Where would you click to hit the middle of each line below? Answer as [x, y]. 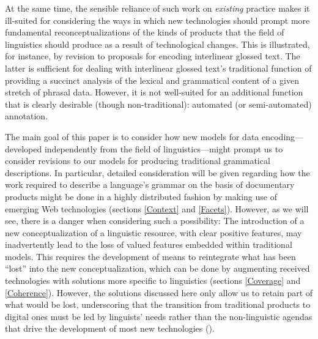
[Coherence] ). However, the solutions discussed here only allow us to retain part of [159, 292]
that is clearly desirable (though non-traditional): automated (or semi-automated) [158, 104]
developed [24, 148]
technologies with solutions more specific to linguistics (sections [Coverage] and [153, 281]
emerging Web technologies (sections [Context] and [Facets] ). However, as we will [157, 208]
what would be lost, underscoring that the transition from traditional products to [158, 304]
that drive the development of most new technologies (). [110, 328]
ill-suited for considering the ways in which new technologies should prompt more [157, 20]
